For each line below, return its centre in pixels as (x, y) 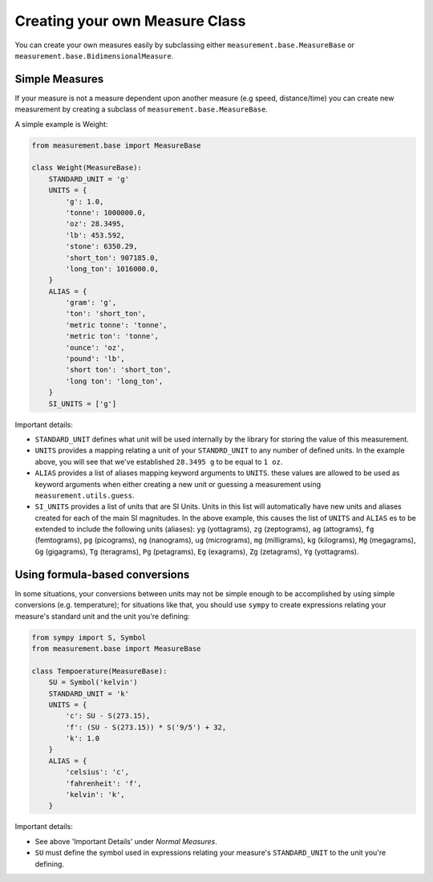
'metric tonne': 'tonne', (116, 325)
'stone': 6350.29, (101, 246)
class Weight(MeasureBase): (87, 168)
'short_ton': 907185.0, (112, 258)
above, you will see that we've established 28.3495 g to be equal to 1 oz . (159, 461)
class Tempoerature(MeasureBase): (99, 671)
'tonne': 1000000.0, (106, 212)
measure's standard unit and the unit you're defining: (102, 616)
